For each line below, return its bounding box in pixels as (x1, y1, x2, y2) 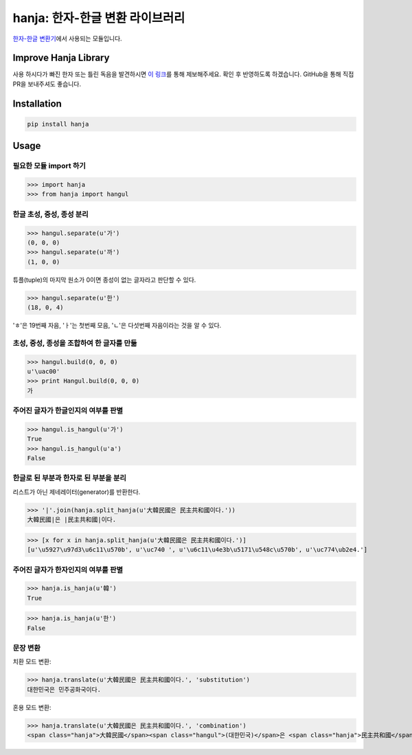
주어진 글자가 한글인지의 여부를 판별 (12, 406, 124, 416)
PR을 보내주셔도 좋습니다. (12, 80, 82, 88)
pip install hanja (27, 120, 89, 128)
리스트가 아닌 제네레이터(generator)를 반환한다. (12, 488, 141, 496)
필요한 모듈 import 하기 (12, 161, 86, 171)
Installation (12, 98, 62, 109)
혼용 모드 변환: (12, 703, 51, 711)
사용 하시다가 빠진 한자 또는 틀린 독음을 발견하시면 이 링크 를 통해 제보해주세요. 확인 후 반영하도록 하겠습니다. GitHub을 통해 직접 (12, 70, 354, 78)
